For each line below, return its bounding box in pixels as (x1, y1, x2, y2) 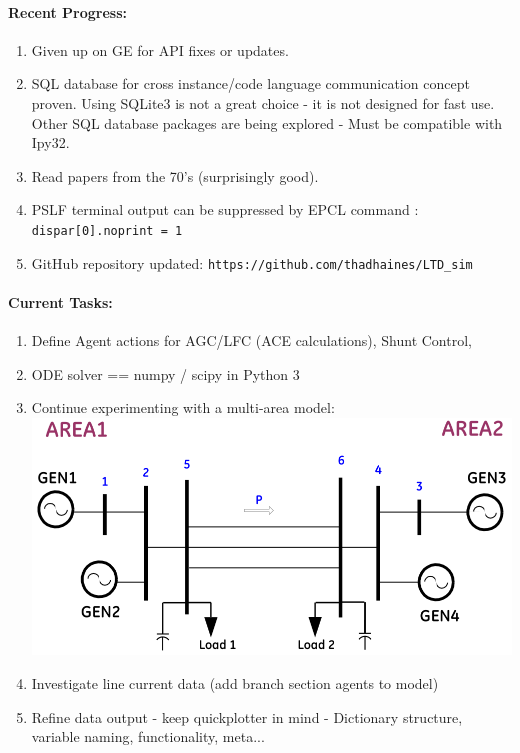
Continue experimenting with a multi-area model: (31, 397, 335, 418)
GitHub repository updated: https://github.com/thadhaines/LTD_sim (31, 252, 473, 273)
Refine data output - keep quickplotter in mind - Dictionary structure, (31, 706, 463, 727)
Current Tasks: (8, 291, 113, 312)
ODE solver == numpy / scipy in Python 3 (31, 363, 300, 384)
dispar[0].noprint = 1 (31, 223, 183, 238)
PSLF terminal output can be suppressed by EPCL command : (31, 199, 419, 220)
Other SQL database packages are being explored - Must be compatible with (31, 112, 503, 133)
